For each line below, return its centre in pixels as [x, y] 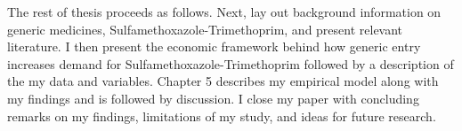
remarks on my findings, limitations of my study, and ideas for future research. [222, 116]
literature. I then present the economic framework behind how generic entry [214, 46]
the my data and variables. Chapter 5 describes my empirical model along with [223, 81]
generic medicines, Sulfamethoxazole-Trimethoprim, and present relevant [205, 29]
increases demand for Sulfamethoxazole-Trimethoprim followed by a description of [231, 63]
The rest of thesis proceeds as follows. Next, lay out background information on [224, 12]
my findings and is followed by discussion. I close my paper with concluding [213, 98]
